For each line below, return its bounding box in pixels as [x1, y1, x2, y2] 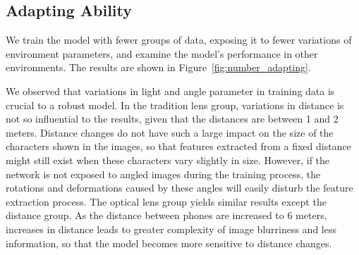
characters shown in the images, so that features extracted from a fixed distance [6, 139, 351, 154]
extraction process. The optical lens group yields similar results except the [6, 194, 327, 209]
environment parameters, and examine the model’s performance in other [6, 46, 318, 61]
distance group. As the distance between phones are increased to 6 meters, [6, 208, 327, 223]
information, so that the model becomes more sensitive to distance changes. [6, 235, 332, 250]
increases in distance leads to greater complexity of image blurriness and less [6, 221, 336, 236]
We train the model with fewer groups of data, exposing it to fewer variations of [6, 32, 352, 47]
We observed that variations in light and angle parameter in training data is [6, 83, 335, 98]
